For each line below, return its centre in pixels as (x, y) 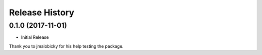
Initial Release (35, 37)
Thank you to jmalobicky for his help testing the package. (66, 46)
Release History (42, 12)
